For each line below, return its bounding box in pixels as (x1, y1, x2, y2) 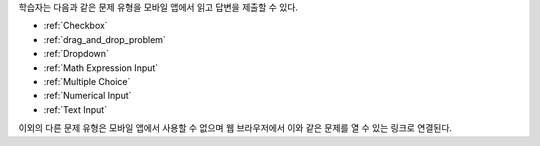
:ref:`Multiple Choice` (43, 75, 131, 87)
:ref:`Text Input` (43, 103, 108, 115)
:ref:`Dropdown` (43, 48, 110, 60)
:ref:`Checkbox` (43, 20, 109, 32)
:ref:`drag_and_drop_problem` (43, 33, 167, 45)
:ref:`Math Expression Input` (43, 61, 159, 74)
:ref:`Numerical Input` (43, 90, 132, 102)
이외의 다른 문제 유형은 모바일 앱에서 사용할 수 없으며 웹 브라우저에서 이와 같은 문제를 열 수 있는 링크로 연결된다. (18, 122, 453, 134)
